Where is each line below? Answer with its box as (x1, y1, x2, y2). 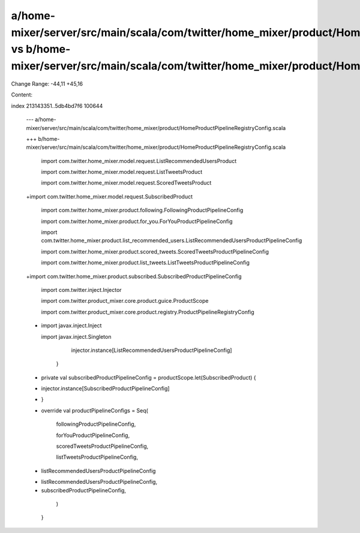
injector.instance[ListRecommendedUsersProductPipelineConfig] (71, 347, 232, 354)
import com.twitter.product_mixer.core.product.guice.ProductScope (41, 297, 209, 305)
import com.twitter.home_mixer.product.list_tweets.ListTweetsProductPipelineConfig (41, 259, 250, 266)
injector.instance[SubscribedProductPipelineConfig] (41, 385, 170, 392)
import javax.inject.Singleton (41, 333, 112, 340)
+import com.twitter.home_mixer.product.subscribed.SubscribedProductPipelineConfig (26, 273, 242, 280)
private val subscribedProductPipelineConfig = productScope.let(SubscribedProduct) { (41, 374, 256, 381)
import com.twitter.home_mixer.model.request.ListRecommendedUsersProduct (41, 157, 237, 164)
